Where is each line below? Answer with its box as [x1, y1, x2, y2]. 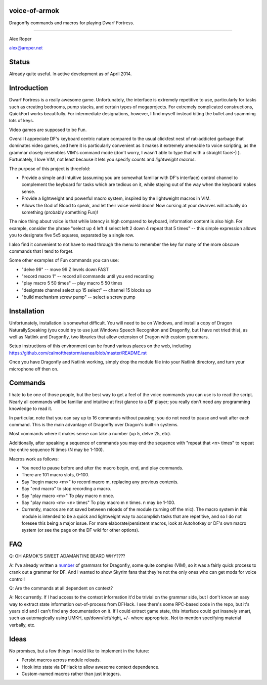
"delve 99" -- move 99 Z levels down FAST [21, 266, 109, 272]
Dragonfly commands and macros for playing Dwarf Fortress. [9, 20, 134, 26]
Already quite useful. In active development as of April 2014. [9, 71, 132, 77]
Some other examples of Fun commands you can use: [9, 257, 119, 263]
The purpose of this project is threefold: [9, 166, 90, 172]
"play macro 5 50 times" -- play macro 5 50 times [21, 280, 123, 286]
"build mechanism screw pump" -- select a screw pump [21, 294, 135, 300]
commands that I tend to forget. [9, 248, 74, 254]
